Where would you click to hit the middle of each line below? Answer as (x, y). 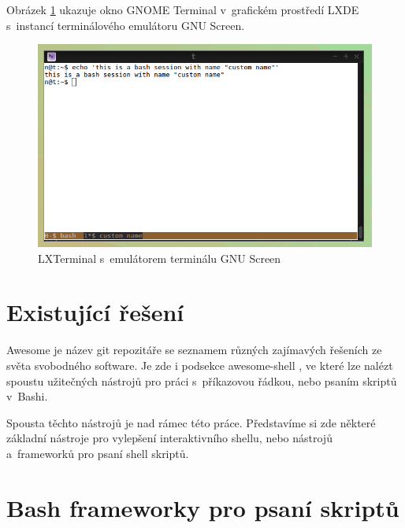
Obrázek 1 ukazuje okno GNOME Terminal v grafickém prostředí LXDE (183, 9)
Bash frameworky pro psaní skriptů (203, 507)
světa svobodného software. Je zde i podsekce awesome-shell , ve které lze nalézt (200, 365)
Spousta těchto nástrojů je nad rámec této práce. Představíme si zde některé (191, 422)
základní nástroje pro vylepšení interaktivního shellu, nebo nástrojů (169, 438)
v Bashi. (27, 396)
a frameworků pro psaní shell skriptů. (98, 453)
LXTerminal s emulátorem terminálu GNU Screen (160, 258)
